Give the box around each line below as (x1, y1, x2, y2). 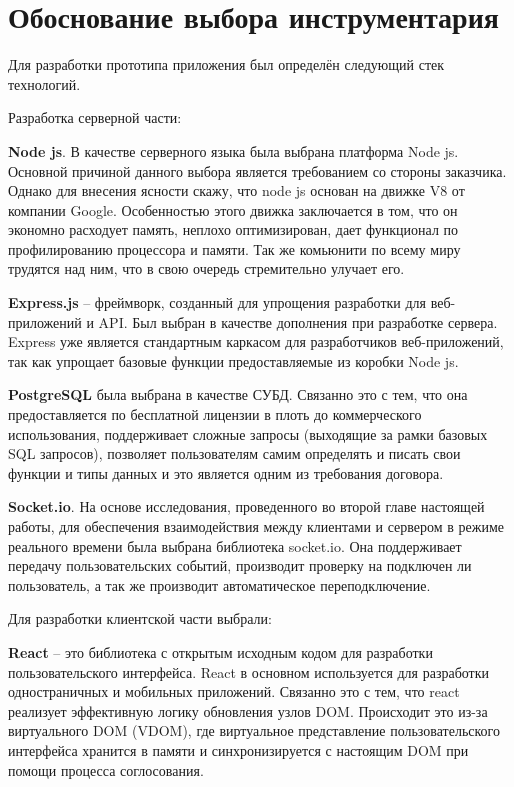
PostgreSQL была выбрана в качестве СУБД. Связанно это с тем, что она (8, 384, 468, 405)
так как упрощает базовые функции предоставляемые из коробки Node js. (8, 350, 459, 371)
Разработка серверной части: (8, 107, 182, 128)
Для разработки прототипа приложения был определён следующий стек (8, 54, 445, 75)
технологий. (8, 73, 81, 94)
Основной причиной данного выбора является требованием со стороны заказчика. (8, 160, 507, 181)
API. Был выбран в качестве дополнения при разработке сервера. (98, 311, 498, 332)
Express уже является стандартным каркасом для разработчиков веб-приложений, (8, 331, 504, 352)
